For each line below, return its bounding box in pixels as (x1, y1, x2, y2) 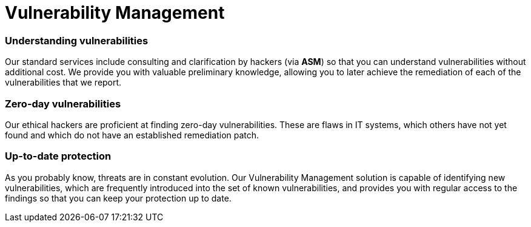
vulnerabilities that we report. (5, 77, 122, 88)
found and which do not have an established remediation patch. (5, 129, 259, 140)
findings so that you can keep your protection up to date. (5, 192, 232, 203)
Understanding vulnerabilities (5, 34, 149, 47)
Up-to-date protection (5, 150, 112, 163)
